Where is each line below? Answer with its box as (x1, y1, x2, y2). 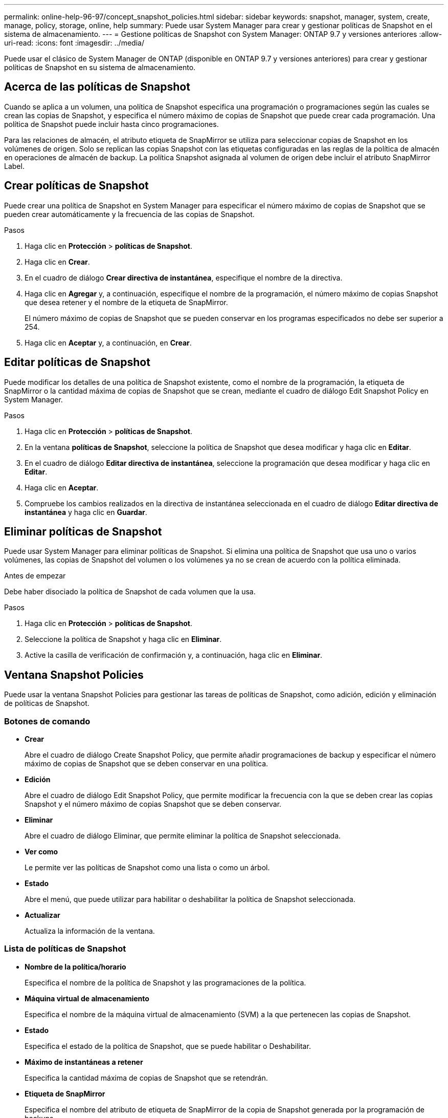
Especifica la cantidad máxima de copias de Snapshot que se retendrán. (25, 1073, 268, 1082)
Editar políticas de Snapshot (4, 356, 150, 369)
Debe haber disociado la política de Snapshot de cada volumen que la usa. (4, 587, 256, 596)
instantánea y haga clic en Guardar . (25, 507, 147, 517)
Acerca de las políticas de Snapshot (4, 80, 190, 94)
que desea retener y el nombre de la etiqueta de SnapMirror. (25, 297, 228, 307)
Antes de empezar (4, 571, 66, 580)
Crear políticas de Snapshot (4, 179, 149, 192)
